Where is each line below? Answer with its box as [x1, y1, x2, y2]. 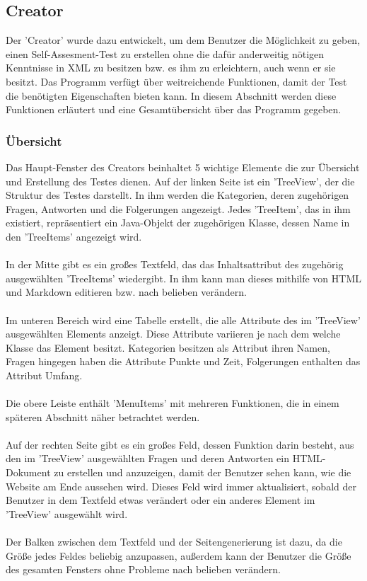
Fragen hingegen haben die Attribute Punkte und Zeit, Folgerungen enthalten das [6, 354, 361, 369]
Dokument [6, 465, 51, 480]
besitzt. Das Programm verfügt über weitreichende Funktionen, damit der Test [6, 74, 347, 88]
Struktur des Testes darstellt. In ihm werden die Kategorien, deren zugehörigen [6, 188, 349, 202]
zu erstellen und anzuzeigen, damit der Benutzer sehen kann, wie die [54, 465, 351, 480]
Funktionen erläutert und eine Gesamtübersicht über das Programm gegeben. [6, 102, 342, 117]
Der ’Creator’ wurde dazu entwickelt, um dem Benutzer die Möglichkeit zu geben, [6, 33, 361, 47]
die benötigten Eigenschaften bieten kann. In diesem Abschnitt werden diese [6, 88, 337, 103]
